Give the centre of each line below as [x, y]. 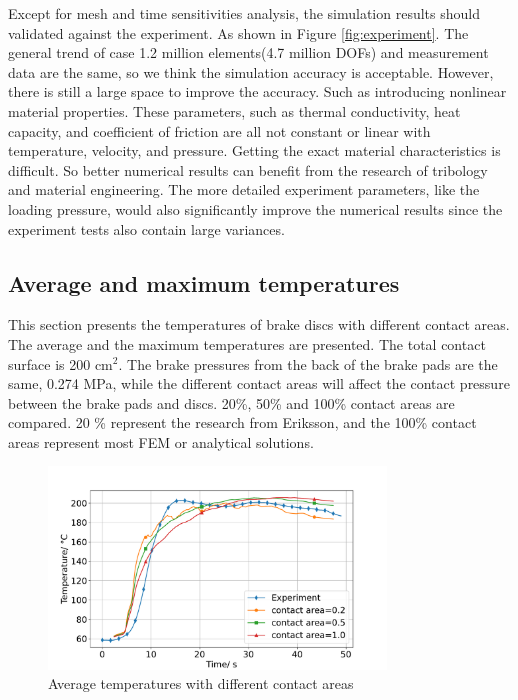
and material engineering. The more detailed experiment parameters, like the [244, 189]
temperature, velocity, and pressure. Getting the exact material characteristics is [254, 150]
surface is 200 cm [60, 363]
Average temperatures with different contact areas [201, 683]
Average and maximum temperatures [204, 282]
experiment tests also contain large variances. [146, 228]
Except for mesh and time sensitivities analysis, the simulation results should [244, 13]
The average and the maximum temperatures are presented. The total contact [247, 343]
